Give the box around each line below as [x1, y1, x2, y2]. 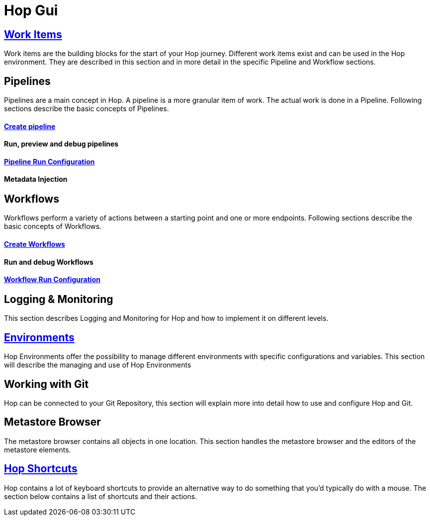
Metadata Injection [4, 175, 68, 184]
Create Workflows [4, 240, 65, 249]
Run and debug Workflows [4, 257, 93, 266]
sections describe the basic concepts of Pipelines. [4, 104, 169, 113]
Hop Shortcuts [4, 462, 78, 475]
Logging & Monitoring [4, 293, 113, 305]
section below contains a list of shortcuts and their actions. [4, 492, 197, 501]
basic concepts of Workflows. [4, 222, 102, 231]
